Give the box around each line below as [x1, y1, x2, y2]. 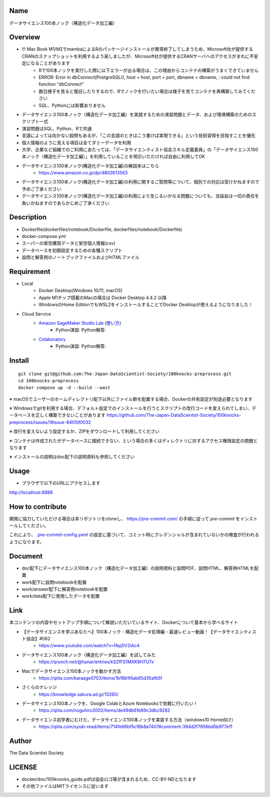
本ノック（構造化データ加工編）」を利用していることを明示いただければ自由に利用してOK [21, 153, 205, 160]
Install [9, 356, 29, 365]
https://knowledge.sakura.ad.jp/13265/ [38, 691, 118, 697]
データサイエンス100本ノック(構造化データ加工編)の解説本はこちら [21, 163, 159, 169]
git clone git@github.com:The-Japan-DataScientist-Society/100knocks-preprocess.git [18, 371, 232, 377]
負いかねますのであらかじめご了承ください [21, 200, 109, 206]
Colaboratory [38, 336, 66, 342]
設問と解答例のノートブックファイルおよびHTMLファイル [21, 254, 140, 260]
